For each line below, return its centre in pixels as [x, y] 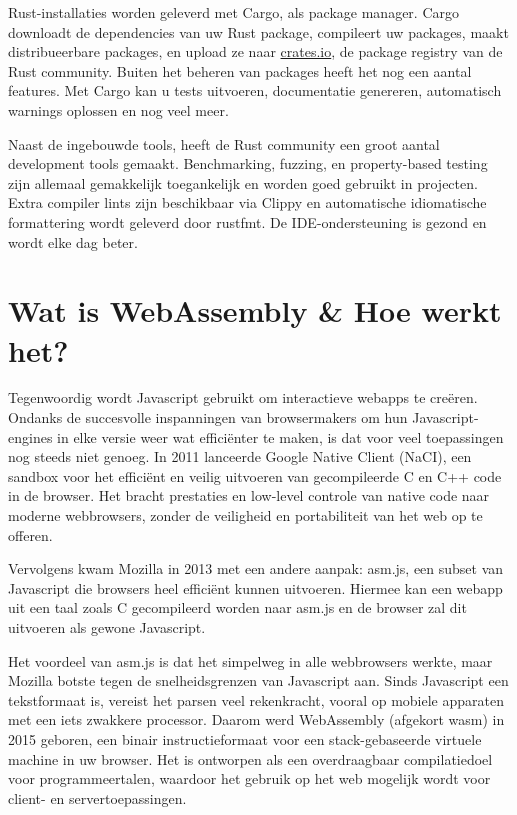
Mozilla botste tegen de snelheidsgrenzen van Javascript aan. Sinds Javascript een [258, 680]
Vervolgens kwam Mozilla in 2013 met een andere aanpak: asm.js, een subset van [256, 568]
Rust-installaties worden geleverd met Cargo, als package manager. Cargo [233, 12]
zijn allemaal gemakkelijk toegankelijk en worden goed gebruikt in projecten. [243, 182]
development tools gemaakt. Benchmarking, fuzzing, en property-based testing [248, 163]
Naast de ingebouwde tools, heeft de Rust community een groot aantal [224, 143]
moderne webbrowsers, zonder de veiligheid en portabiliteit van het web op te [245, 515]
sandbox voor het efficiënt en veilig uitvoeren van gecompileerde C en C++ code [255, 475]
